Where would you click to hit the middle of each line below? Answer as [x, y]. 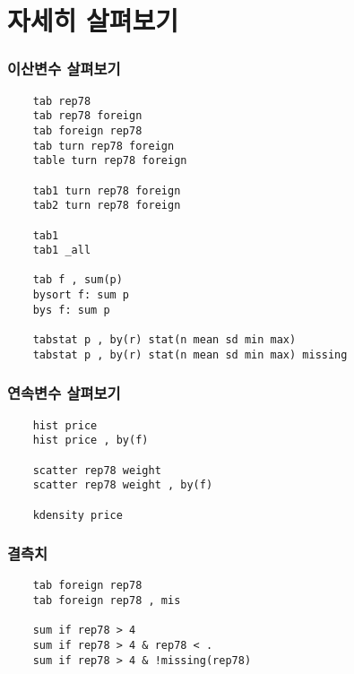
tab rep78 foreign [87, 116]
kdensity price [78, 515]
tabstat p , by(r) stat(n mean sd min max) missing [190, 354]
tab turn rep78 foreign [104, 146]
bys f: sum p [71, 310]
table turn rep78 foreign [110, 161]
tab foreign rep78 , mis [107, 601]
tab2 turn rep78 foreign [107, 206]
